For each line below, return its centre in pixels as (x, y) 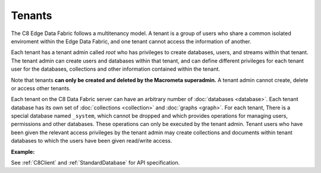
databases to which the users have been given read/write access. (92, 141)
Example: (23, 152)
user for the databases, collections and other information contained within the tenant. (115, 69)
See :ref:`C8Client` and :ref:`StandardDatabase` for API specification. (95, 163)
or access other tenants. (41, 88)
